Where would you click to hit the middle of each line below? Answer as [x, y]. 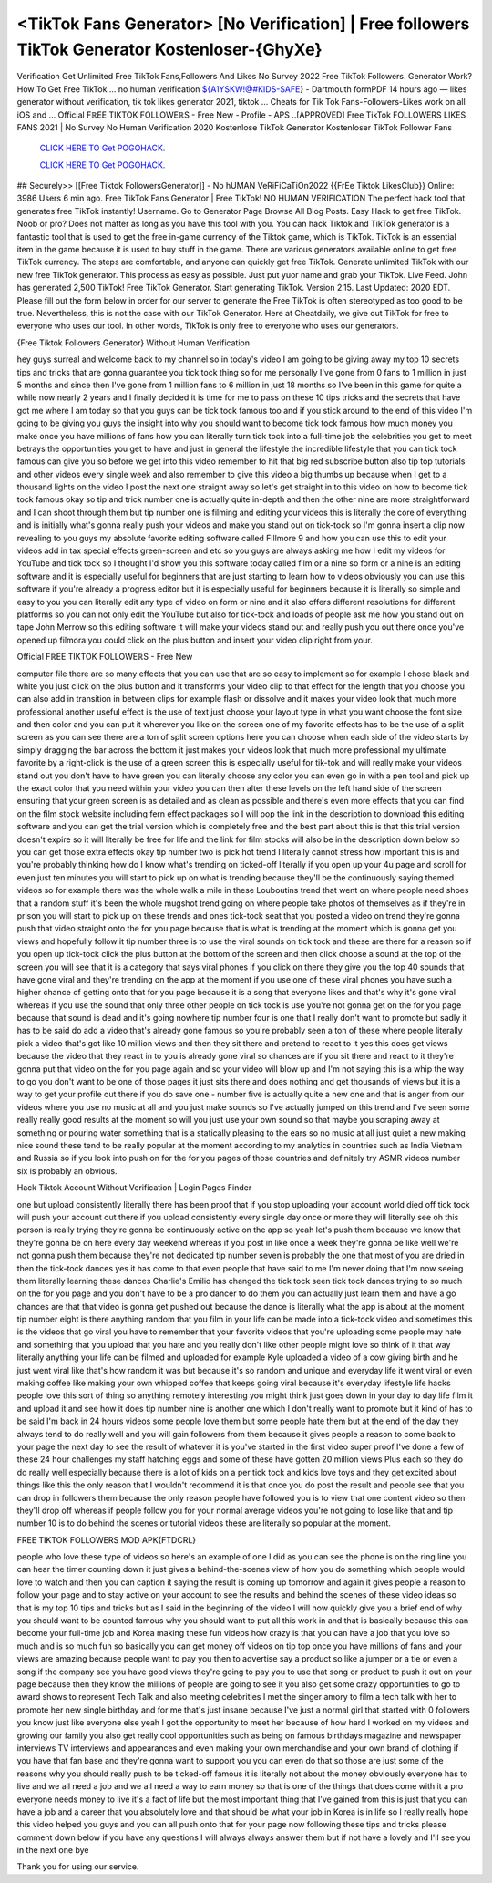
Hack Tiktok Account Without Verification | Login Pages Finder [134, 1188]
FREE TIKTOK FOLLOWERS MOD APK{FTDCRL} [107, 1539]
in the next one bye [53, 1850]
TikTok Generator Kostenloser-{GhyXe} [169, 49]
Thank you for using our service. [78, 1867]
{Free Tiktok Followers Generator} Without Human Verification [133, 343]
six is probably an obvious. [67, 1170]
